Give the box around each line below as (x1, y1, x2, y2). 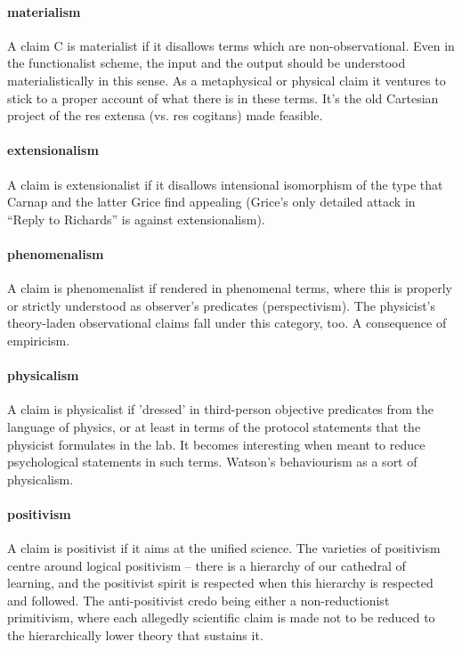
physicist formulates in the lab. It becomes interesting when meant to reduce (7, 435, 426, 453)
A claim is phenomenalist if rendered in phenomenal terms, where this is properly (7, 279, 452, 297)
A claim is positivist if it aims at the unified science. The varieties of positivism (7, 539, 441, 557)
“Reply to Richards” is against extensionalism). (7, 209, 265, 228)
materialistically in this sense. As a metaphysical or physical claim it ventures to (7, 70, 446, 89)
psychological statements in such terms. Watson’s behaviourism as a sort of (7, 452, 417, 471)
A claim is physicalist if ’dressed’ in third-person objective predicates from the (7, 400, 434, 418)
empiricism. (7, 330, 70, 349)
